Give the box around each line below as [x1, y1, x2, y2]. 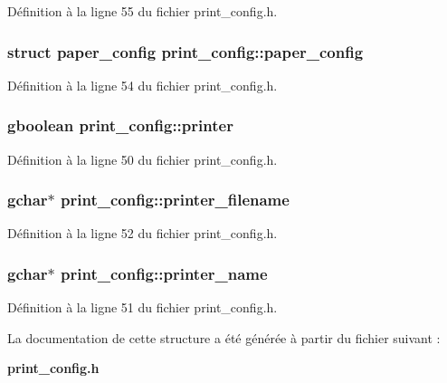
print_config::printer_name [61, 262, 268, 284]
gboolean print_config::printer [7, 114, 233, 137]
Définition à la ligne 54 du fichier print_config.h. [7, 75, 278, 94]
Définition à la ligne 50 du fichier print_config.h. [7, 149, 278, 168]
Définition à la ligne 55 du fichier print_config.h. [7, 2, 278, 20]
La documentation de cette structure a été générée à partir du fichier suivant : [7, 328, 441, 347]
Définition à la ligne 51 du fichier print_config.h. [7, 298, 278, 317]
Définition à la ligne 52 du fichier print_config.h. [7, 224, 278, 243]
